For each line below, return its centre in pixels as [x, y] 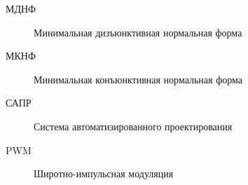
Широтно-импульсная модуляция [104, 173]
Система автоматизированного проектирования [133, 126]
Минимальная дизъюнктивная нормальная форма [138, 32]
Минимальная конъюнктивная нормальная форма [138, 79]
